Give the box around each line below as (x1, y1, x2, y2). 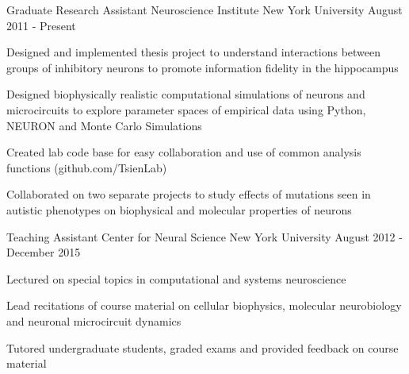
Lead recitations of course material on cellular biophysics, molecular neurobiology (6, 297, 402, 314)
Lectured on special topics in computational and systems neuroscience (6, 270, 346, 287)
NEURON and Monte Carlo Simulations (6, 117, 202, 133)
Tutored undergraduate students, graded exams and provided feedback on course (6, 339, 399, 356)
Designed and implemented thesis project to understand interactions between (6, 44, 381, 60)
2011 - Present (6, 17, 76, 33)
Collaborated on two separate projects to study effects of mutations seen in (6, 186, 371, 202)
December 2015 (6, 244, 81, 260)
